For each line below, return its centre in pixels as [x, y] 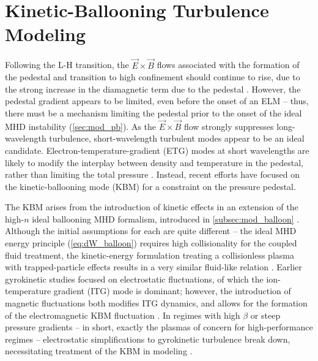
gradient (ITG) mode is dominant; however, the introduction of [172, 291]
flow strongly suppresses [229, 126]
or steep [265, 315]
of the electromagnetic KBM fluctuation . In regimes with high [123, 315]
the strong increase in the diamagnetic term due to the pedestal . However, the [153, 89]
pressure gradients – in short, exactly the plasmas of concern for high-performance [159, 327]
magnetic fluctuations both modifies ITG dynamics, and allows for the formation [156, 303]
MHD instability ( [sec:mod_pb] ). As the [81, 126]
